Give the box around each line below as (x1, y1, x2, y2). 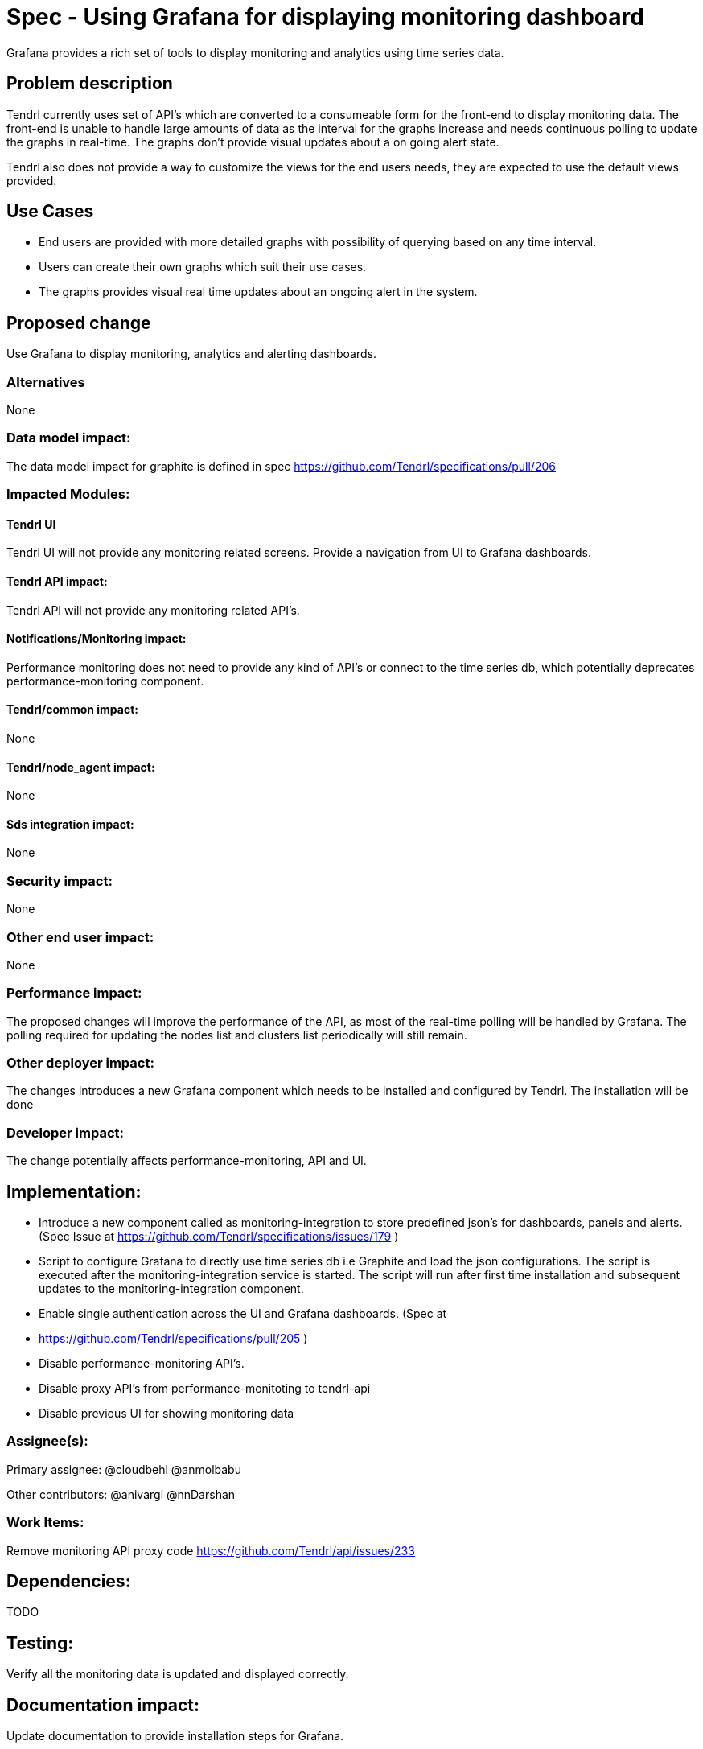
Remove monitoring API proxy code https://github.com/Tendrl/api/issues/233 (6, 1543, 415, 1558)
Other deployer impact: (6, 1055, 154, 1072)
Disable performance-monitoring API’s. (39, 1356, 245, 1371)
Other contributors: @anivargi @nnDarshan (6, 1487, 236, 1501)
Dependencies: (6, 1570, 131, 1591)
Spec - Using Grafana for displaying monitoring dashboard (6, 3, 644, 31)
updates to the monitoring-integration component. (39, 1282, 304, 1296)
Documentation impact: (6, 1694, 200, 1715)
